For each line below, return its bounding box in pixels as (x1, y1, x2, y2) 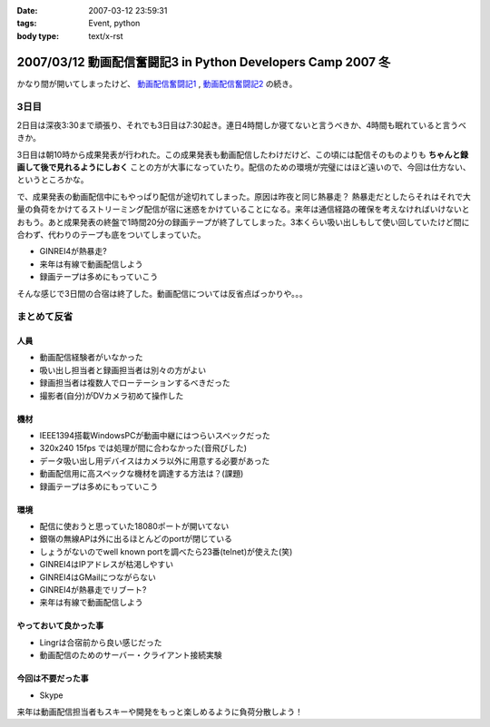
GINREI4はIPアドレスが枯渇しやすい (39, 559, 174, 570)
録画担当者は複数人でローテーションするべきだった (39, 378, 230, 388)
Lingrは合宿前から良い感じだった (39, 636, 162, 648)
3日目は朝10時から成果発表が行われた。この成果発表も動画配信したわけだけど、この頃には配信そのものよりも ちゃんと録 (16, 149, 469, 160)
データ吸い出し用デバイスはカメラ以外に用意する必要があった (39, 455, 270, 467)
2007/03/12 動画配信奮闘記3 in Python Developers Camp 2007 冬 (16, 54, 391, 70)
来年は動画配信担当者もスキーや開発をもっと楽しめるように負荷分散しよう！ (16, 706, 303, 717)
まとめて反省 (16, 310, 73, 323)
